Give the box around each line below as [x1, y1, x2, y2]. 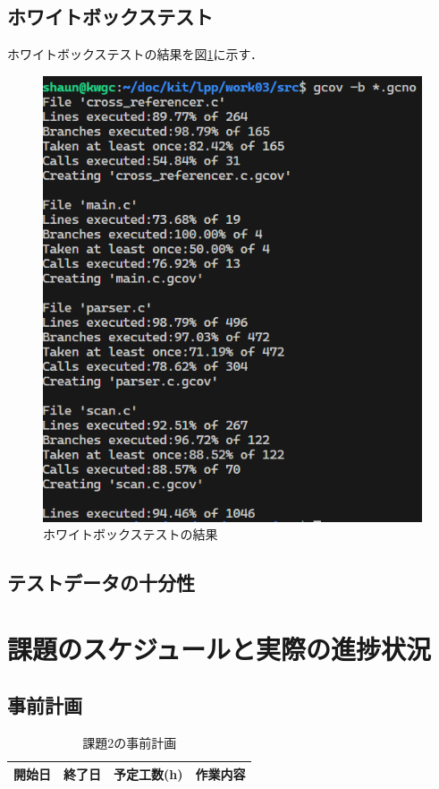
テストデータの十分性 [7, 569, 195, 596]
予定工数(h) [114, 764, 183, 783]
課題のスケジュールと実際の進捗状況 [7, 630, 432, 666]
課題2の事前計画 [82, 733, 177, 752]
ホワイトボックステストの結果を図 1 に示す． [7, 45, 264, 64]
